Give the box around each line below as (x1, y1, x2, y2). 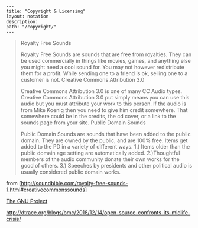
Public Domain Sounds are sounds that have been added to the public (20, 131, 191, 137)
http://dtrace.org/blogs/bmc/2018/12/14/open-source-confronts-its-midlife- (6, 209, 191, 216)
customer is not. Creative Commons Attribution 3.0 (20, 76, 145, 83)
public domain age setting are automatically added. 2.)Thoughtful (20, 149, 180, 156)
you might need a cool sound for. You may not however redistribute (20, 63, 185, 70)
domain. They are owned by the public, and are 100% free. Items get (20, 137, 188, 144)
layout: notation (6, 14, 49, 20)
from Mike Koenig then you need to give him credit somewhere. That (20, 107, 188, 113)
